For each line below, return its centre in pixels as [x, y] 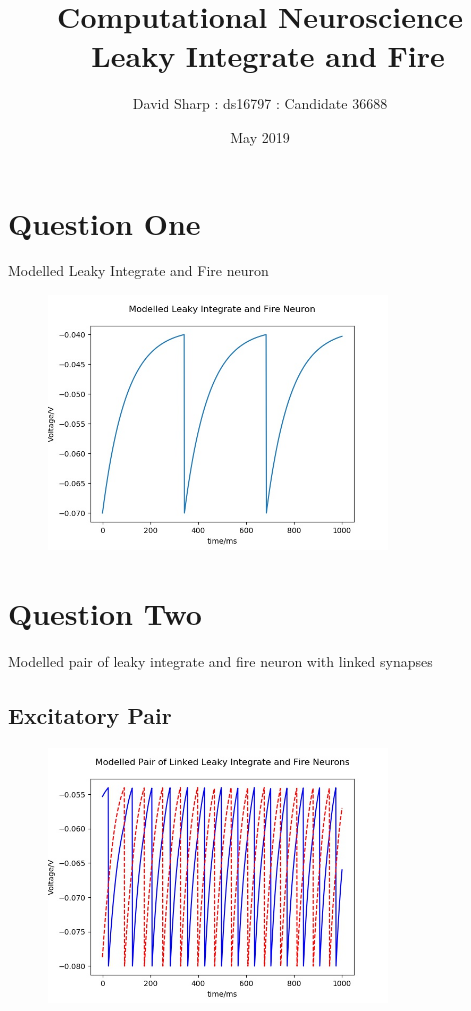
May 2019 [260, 136]
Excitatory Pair [90, 714]
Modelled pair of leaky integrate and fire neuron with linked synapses [220, 660]
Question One [104, 222]
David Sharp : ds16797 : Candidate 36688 [260, 103]
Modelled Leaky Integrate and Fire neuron [138, 270]
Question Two [105, 612]
